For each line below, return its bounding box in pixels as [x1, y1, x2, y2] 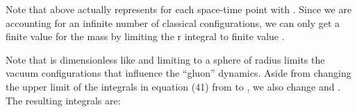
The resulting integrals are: [6, 93, 121, 107]
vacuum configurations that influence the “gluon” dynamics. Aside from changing [6, 66, 351, 80]
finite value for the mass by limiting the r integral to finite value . [6, 29, 285, 44]
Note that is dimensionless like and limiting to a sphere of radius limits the [6, 52, 325, 66]
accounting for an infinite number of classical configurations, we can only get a [6, 15, 340, 30]
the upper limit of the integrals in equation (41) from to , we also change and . [6, 79, 341, 93]
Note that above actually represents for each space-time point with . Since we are [6, 2, 352, 16]
